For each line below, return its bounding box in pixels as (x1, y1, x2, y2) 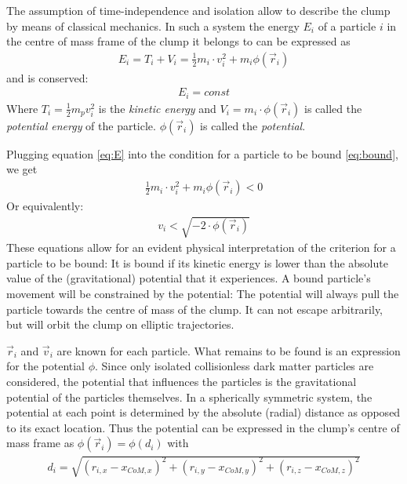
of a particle (318, 17, 376, 34)
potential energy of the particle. (6, 117, 156, 133)
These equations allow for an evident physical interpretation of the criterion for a (6, 239, 396, 256)
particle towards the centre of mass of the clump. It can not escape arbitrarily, (6, 300, 383, 317)
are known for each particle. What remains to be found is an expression (56, 342, 401, 358)
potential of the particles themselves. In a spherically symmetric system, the (6, 388, 372, 405)
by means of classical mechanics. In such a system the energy (6, 17, 300, 34)
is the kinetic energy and (98, 100, 216, 116)
